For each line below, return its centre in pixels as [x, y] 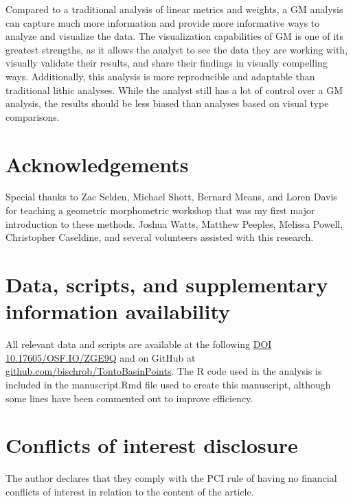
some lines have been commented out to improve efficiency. [129, 398]
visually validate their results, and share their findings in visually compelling [167, 63]
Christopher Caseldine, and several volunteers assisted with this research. [160, 237]
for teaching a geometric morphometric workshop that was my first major [160, 210]
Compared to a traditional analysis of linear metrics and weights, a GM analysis [174, 9]
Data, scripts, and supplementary [167, 284]
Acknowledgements [97, 164]
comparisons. [33, 116]
